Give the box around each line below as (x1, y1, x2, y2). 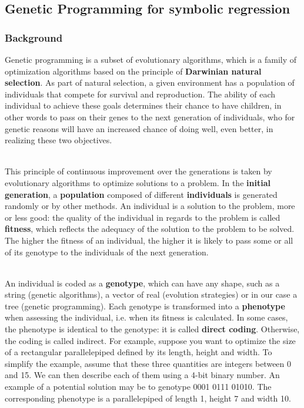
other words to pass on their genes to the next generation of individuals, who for (5, 110, 295, 123)
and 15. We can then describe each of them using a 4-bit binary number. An (5, 369, 280, 381)
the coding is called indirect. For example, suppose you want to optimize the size (5, 334, 296, 346)
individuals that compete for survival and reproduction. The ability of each (5, 87, 276, 100)
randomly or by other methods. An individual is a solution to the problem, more (5, 200, 295, 212)
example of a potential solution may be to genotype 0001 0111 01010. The (5, 380, 272, 393)
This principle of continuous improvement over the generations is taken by (5, 165, 272, 177)
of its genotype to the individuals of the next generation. (5, 245, 209, 258)
